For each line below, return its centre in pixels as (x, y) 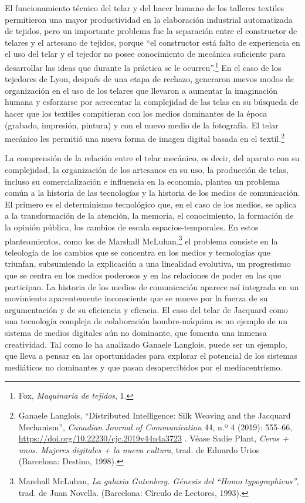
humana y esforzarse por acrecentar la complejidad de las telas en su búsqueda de (152, 102)
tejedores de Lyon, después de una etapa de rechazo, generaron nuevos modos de (150, 79)
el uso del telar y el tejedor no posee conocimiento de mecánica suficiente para (145, 54)
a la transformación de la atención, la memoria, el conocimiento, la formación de (149, 215)
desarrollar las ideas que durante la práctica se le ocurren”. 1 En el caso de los (143, 66)
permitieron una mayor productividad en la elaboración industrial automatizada (149, 19)
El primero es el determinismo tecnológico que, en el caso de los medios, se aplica (151, 204)
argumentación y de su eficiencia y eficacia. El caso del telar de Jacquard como (146, 309)
